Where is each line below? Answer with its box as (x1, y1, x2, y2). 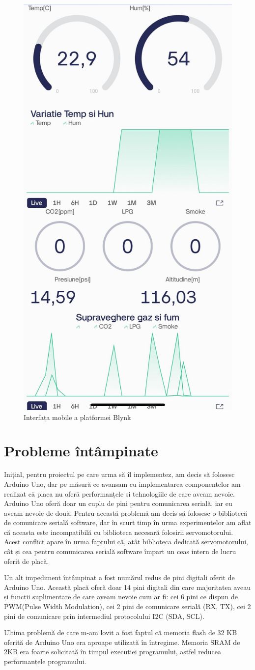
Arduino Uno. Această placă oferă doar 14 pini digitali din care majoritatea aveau (4, 582, 251, 592)
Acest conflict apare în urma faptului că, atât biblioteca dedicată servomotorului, (4, 536, 248, 547)
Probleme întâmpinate (4, 441, 158, 461)
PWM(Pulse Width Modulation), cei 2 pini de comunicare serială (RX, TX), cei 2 (4, 601, 251, 612)
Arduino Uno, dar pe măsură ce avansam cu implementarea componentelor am (4, 478, 241, 489)
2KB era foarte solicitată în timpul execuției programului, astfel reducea (4, 646, 221, 657)
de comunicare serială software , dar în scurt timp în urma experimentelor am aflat (4, 517, 252, 528)
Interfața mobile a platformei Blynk (24, 412, 131, 422)
